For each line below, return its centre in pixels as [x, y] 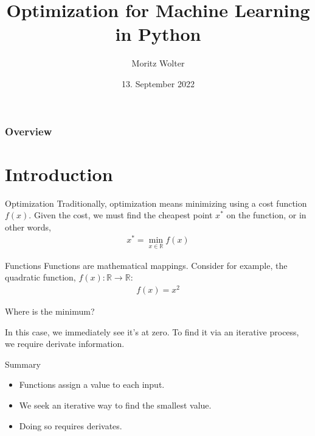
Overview [29, 131]
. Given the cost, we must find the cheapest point [121, 215]
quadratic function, [40, 277]
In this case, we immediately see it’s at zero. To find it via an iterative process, [152, 331]
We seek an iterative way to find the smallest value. [115, 405]
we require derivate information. [65, 344]
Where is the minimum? [50, 311]
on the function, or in [266, 215]
